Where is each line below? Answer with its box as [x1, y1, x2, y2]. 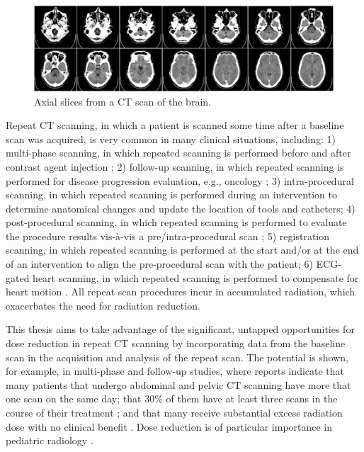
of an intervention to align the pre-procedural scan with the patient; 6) [6, 256, 313, 271]
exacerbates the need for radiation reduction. [6, 298, 200, 312]
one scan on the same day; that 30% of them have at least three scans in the [6, 391, 338, 406]
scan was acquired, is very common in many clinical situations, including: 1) [6, 131, 336, 146]
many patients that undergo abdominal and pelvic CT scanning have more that [6, 377, 351, 392]
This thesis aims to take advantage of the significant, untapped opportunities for [6, 322, 355, 337]
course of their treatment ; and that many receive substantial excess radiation [6, 405, 343, 419]
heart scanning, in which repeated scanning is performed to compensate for [33, 270, 359, 285]
